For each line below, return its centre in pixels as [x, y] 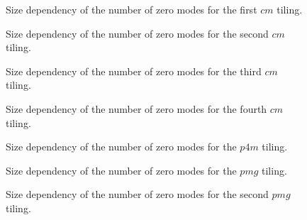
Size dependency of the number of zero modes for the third [134, 71]
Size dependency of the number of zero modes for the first [132, 9]
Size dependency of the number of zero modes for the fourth [136, 108]
